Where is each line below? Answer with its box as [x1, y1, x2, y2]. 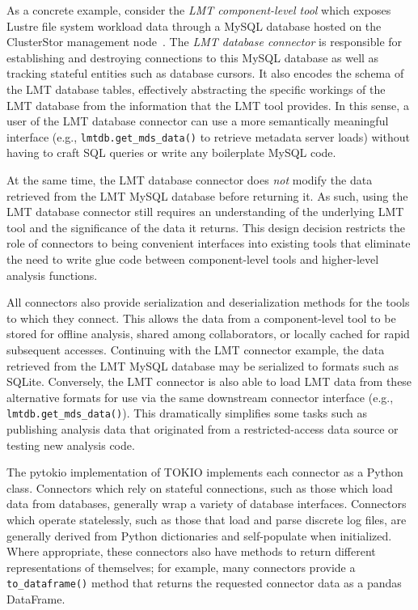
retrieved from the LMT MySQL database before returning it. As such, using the [6, 187, 408, 204]
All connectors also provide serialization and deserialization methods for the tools [6, 294, 410, 311]
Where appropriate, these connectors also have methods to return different [6, 543, 376, 560]
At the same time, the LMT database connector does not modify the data [6, 172, 373, 188]
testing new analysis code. [6, 436, 135, 453]
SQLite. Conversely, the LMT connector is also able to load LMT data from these [6, 373, 412, 390]
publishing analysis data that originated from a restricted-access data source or [6, 420, 399, 437]
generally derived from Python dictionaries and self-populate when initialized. [6, 527, 392, 544]
